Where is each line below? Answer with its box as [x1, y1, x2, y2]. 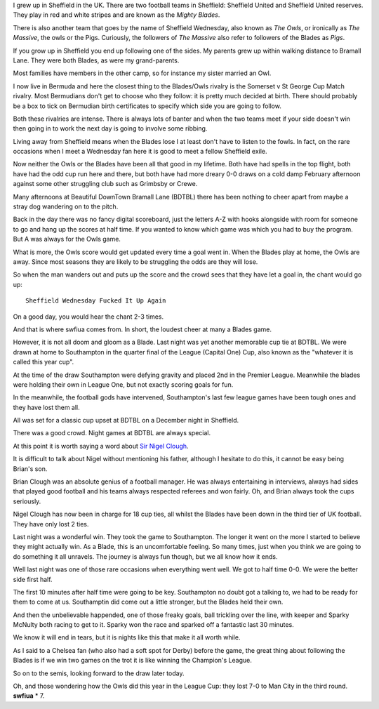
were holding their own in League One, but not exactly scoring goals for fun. [13, 380, 234, 389]
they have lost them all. [13, 403, 80, 411]
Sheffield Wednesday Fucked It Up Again [25, 297, 166, 305]
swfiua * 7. [13, 691, 45, 700]
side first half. [13, 575, 53, 583]
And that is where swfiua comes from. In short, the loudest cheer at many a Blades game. [13, 325, 272, 333]
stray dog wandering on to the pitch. [13, 202, 119, 211]
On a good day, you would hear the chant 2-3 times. [13, 312, 164, 321]
